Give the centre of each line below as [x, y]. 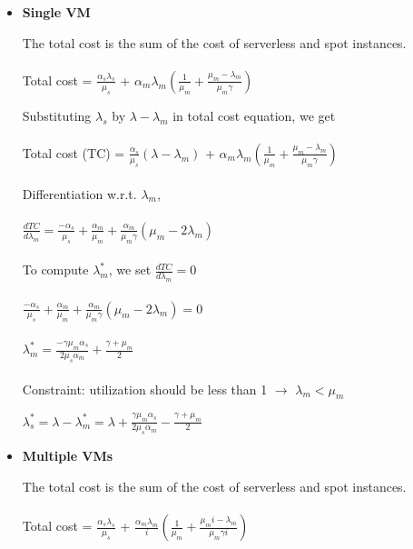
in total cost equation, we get [254, 115]
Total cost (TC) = [74, 152]
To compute [55, 270]
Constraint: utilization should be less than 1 [145, 389]
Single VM [56, 12]
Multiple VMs [68, 456]
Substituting [57, 115]
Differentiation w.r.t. [79, 193]
